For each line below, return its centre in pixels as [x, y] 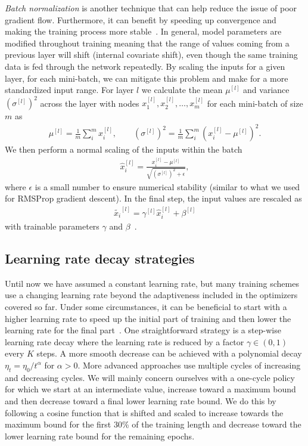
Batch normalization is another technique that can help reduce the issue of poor [151, 8]
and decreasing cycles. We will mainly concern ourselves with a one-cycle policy [150, 377]
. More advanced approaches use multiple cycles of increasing [189, 365]
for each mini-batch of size [255, 103]
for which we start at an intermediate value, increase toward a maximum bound [150, 389]
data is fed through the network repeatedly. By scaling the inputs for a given [145, 66]
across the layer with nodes [90, 103]
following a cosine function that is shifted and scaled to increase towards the [144, 412]
